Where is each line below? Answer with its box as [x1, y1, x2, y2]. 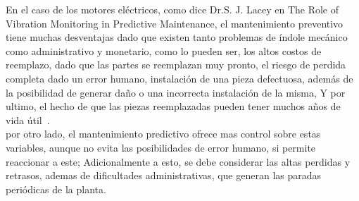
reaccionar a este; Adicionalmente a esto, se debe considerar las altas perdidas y [6, 154, 351, 169]
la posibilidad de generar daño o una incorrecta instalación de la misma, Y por [6, 85, 346, 99]
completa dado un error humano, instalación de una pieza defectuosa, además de [6, 71, 353, 85]
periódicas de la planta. [6, 181, 106, 196]
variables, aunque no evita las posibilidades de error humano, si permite [6, 140, 316, 154]
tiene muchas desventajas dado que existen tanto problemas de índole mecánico [6, 30, 348, 44]
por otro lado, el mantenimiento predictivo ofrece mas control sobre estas [6, 126, 321, 141]
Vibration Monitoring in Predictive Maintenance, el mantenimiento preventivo [6, 16, 344, 30]
